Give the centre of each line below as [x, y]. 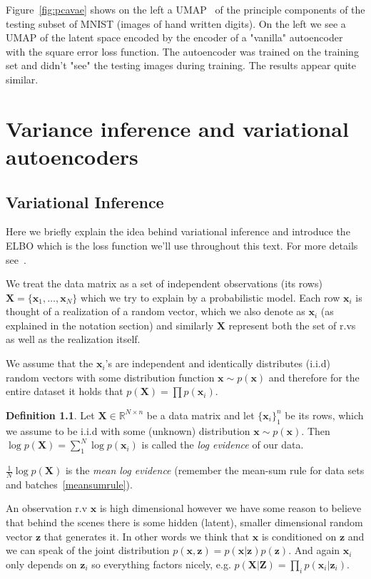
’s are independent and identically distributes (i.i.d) [218, 363]
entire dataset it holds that [65, 391]
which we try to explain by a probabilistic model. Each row [210, 297]
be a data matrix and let [200, 415]
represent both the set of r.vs [292, 325]
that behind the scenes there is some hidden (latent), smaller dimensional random [184, 522]
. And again [314, 550]
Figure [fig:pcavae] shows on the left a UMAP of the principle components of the [185, 9]
